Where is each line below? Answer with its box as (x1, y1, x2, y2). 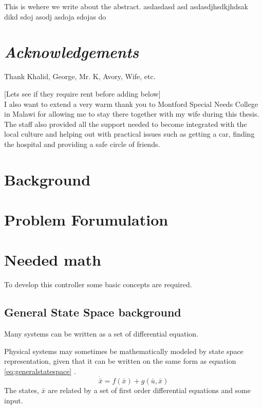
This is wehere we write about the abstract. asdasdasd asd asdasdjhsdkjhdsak (4, 1, 249, 11)
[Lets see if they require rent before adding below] (4, 88, 161, 99)
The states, (4, 384, 39, 395)
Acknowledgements (4, 41, 139, 63)
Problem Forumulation (4, 209, 168, 230)
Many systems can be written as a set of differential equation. (4, 328, 199, 339)
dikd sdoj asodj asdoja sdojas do (4, 11, 106, 22)
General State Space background (4, 304, 181, 320)
